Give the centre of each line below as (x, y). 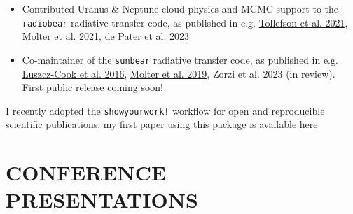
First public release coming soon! (92, 87)
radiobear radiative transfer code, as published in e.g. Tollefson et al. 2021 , (185, 22)
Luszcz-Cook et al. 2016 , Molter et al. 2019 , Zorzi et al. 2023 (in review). (179, 73)
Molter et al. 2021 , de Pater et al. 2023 (106, 36)
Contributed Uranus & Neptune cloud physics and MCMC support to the (180, 8)
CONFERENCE (86, 172)
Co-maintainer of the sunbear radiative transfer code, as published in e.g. (180, 59)
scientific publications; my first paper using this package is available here (162, 124)
